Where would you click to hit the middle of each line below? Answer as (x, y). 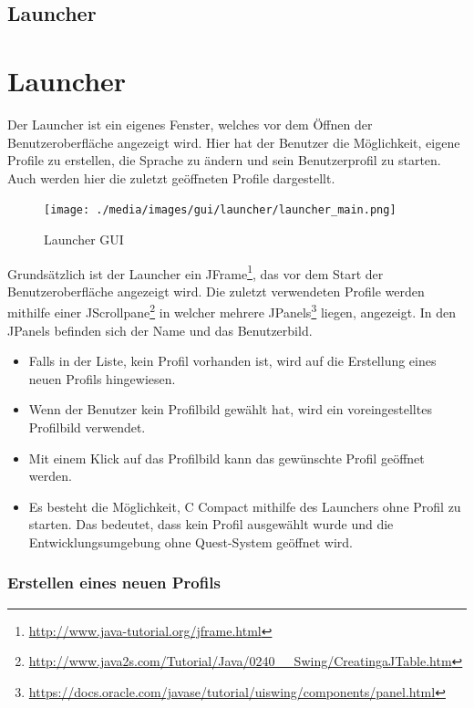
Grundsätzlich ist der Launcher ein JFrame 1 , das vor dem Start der (196, 272)
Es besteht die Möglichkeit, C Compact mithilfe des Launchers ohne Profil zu (245, 506)
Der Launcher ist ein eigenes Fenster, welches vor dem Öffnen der (190, 124)
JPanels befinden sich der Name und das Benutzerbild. (160, 330)
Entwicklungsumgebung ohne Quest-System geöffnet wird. (191, 541)
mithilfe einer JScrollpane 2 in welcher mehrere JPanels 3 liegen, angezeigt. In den (232, 311)
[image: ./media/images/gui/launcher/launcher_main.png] (220, 210)
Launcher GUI (84, 239)
